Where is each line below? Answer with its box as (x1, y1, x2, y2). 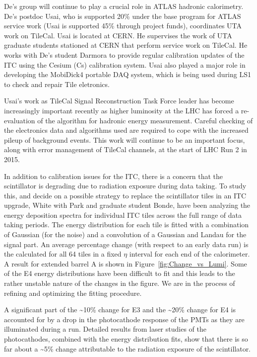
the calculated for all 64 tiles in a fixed (4, 249, 122, 259)
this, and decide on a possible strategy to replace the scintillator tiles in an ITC (4, 190, 247, 200)
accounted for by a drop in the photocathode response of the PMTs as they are (4, 314, 245, 324)
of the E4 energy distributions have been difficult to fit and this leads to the (4, 268, 235, 278)
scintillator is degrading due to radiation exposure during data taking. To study (4, 180, 247, 191)
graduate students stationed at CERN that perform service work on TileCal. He (4, 40, 248, 50)
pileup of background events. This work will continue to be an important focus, (4, 134, 245, 145)
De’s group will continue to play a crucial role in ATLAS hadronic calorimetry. (4, 1, 244, 11)
